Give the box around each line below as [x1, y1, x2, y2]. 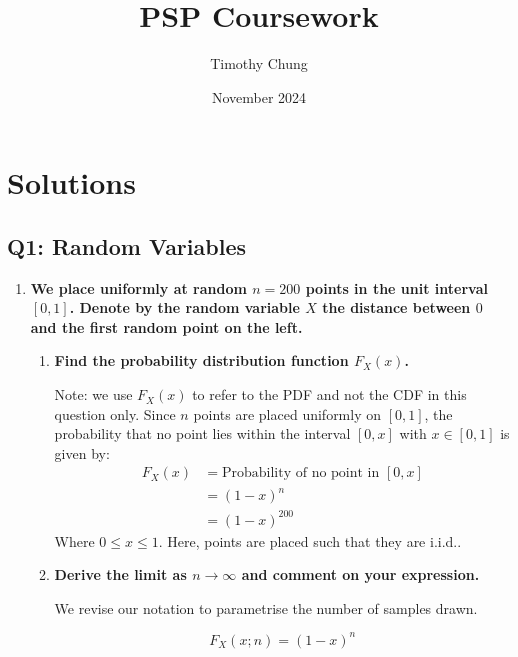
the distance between [322, 297, 471, 318]
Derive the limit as [54, 564, 187, 585]
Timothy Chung [210, 53, 308, 74]
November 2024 [211, 86, 307, 107]
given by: [54, 442, 110, 463]
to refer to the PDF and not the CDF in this [192, 384, 467, 405]
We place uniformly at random [30, 277, 247, 298]
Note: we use [54, 384, 133, 405]
